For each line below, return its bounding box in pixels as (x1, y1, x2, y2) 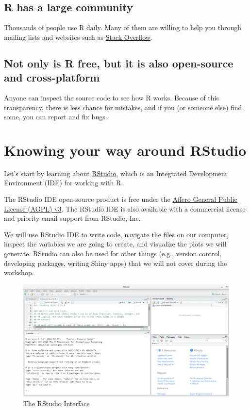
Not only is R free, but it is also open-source (4, 55, 233, 70)
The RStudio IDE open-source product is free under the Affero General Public (4, 194, 237, 204)
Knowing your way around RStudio (4, 140, 246, 160)
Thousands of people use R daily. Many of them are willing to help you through (4, 22, 241, 33)
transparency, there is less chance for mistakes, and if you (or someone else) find (4, 102, 242, 112)
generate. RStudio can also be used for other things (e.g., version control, (4, 248, 222, 259)
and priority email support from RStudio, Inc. (4, 213, 141, 223)
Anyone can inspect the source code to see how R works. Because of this (4, 92, 219, 102)
